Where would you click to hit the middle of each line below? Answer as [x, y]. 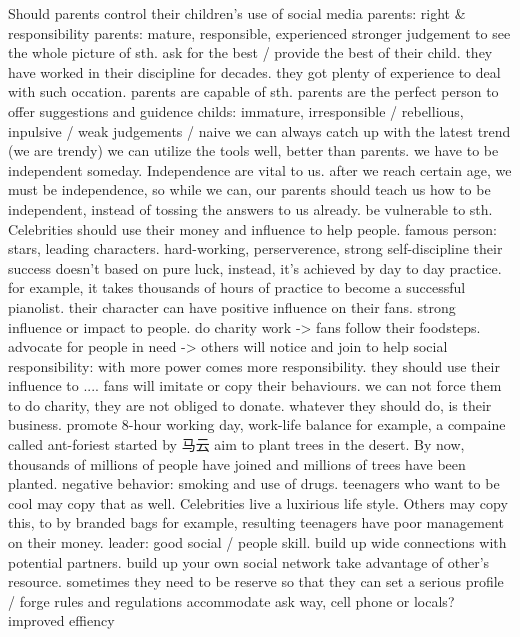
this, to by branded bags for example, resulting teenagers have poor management [256, 522]
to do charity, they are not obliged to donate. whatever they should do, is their [250, 404]
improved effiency [61, 620]
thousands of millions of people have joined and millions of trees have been [237, 463]
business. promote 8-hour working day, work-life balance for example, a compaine [257, 424]
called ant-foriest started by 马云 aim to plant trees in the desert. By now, [236, 444]
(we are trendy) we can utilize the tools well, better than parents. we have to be [253, 150]
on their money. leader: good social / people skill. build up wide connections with [257, 542]
